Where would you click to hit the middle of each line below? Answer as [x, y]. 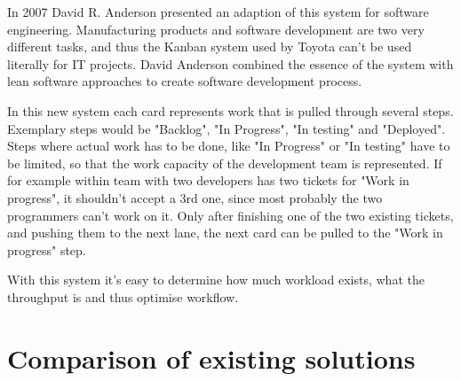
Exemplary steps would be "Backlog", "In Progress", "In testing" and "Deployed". [227, 128]
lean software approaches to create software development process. [185, 81]
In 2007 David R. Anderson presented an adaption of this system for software [218, 12]
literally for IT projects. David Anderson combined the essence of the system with [230, 63]
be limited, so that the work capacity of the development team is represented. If [225, 163]
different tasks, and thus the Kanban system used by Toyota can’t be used [210, 47]
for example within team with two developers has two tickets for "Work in [208, 180]
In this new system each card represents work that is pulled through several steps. [230, 110]
